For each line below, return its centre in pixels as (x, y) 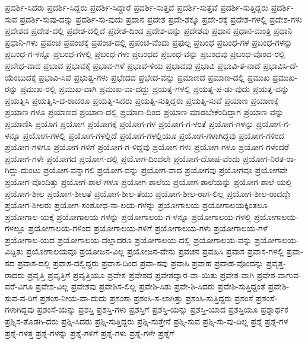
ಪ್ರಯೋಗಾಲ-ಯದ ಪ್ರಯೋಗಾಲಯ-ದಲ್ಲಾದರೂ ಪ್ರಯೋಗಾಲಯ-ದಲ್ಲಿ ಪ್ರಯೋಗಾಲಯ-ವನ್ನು (128, 239)
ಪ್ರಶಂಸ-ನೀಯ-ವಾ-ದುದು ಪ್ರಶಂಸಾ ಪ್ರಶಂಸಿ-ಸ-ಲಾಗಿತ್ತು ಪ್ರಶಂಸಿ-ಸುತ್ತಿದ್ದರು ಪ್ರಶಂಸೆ (147, 297)
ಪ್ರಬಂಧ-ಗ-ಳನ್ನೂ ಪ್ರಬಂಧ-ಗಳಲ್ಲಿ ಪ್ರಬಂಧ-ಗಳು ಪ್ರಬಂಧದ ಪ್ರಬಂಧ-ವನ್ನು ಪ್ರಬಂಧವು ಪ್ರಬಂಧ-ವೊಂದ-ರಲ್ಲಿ (145, 54)
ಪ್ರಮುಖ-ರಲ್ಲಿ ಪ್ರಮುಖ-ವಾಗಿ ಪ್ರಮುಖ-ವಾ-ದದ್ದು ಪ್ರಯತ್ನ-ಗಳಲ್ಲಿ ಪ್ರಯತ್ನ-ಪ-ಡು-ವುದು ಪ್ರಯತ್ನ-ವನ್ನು (155, 89)
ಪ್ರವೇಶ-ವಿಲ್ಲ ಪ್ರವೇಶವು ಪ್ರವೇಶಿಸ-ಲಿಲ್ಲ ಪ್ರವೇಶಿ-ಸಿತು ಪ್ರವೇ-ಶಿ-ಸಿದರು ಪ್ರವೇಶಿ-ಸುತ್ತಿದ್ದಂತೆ (150, 286)
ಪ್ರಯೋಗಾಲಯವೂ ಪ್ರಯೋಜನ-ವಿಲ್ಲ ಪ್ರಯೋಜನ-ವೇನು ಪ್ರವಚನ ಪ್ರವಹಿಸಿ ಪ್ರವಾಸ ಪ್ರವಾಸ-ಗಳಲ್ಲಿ (155, 251)
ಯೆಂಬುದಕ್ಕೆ (20, 77)
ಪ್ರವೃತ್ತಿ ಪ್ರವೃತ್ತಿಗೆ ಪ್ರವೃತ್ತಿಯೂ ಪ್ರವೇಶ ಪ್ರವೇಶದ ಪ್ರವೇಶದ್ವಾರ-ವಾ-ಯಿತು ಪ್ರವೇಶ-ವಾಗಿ (140, 274)
